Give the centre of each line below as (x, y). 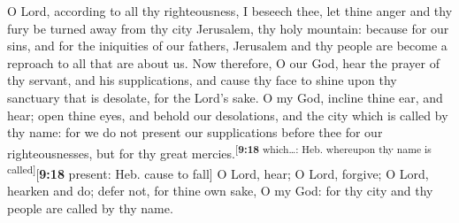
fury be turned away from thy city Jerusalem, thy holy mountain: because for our (228, 28)
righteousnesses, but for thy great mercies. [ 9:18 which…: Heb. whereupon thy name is (219, 151)
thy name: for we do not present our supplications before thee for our (195, 132)
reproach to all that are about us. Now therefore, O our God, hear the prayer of (223, 62)
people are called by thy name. (90, 208)
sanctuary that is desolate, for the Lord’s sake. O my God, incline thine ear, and (225, 97)
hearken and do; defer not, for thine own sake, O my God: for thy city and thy (220, 191)
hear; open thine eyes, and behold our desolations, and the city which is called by (228, 115)
